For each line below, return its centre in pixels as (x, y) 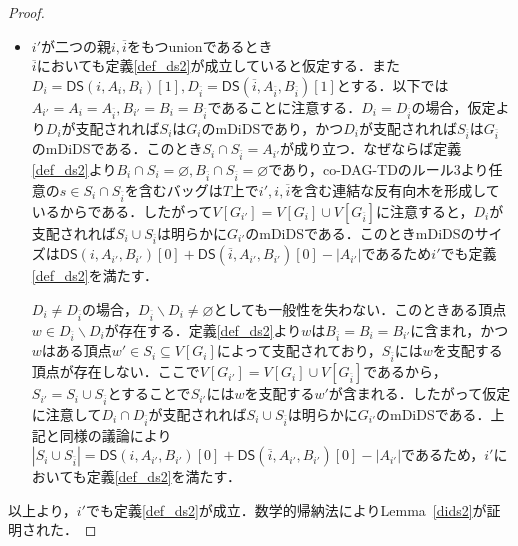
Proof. (26, 12)
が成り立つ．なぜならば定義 (370, 148)
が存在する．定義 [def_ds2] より (203, 329)
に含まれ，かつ (459, 329)
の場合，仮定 (453, 106)
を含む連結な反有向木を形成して (395, 189)
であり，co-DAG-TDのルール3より (378, 169)
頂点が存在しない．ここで (115, 371)
